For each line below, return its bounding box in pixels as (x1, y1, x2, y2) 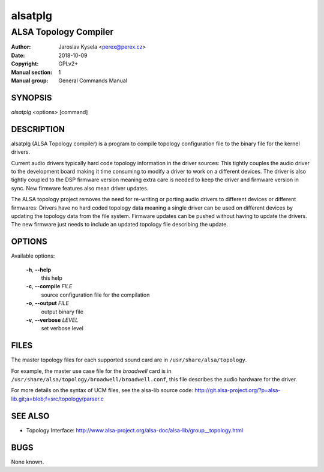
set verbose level (41, 325, 84, 332)
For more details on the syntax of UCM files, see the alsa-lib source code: (11, 387, 194, 394)
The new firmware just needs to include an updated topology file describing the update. (11, 221, 228, 228)
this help (41, 274, 62, 282)
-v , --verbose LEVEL (26, 316, 79, 324)
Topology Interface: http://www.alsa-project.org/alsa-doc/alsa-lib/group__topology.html (26, 426, 244, 434)
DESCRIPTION (11, 124, 65, 135)
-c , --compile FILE (26, 283, 73, 290)
